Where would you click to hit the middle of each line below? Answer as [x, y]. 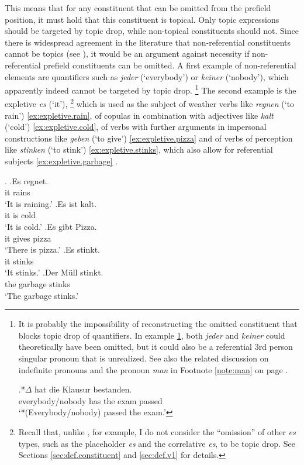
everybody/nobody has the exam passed [90, 400]
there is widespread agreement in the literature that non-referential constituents [148, 42]
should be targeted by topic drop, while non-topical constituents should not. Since [152, 31]
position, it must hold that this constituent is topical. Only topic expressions [142, 19]
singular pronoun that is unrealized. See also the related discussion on [144, 358]
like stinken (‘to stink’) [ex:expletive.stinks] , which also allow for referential [139, 149]
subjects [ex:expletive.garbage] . [61, 161]
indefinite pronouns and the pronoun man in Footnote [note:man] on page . [153, 369]
